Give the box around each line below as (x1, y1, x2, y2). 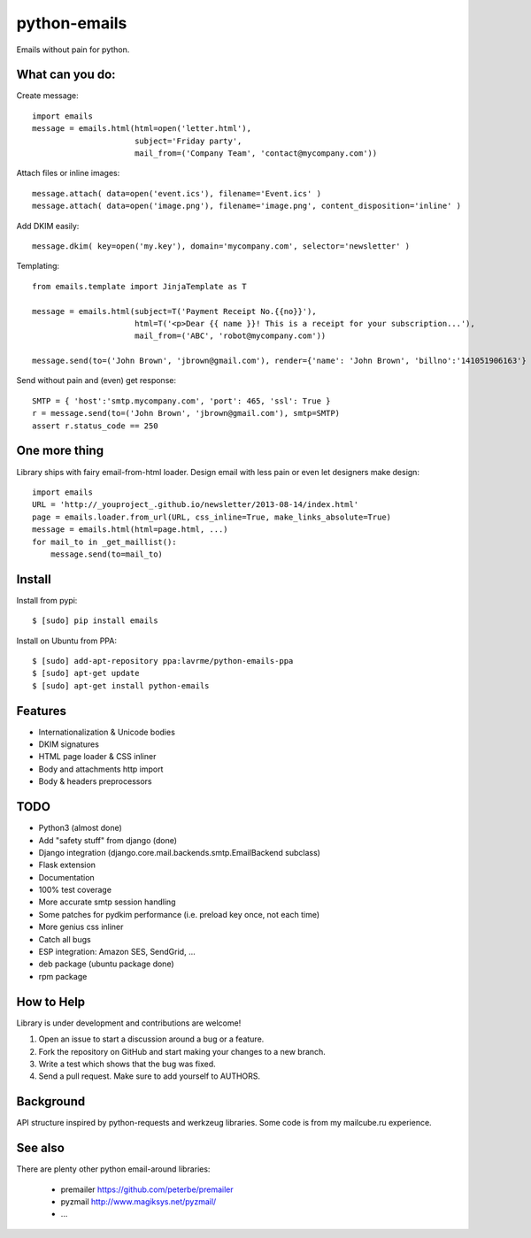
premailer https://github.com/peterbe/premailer (60, 1184, 234, 1195)
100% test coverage (38, 885, 112, 896)
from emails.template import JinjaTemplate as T (32, 281, 247, 291)
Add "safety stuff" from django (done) (38, 834, 177, 845)
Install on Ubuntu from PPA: (16, 635, 117, 646)
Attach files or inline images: (16, 168, 120, 179)
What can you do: (16, 67, 116, 82)
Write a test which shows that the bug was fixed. (38, 1058, 216, 1069)
